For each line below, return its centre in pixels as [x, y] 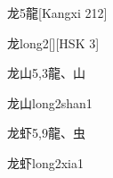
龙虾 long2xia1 [45, 162]
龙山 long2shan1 [50, 102]
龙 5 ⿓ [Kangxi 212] [57, 13]
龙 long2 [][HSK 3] [53, 42]
